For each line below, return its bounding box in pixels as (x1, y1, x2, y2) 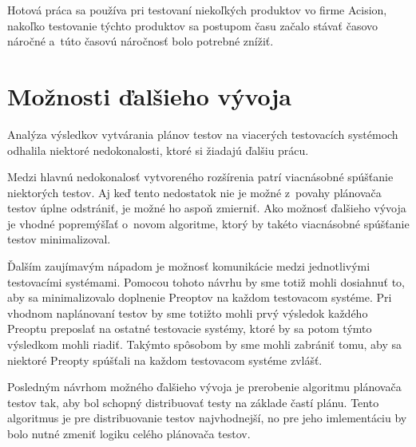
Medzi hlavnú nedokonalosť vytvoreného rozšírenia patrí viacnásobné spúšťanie (7, 168, 394, 185)
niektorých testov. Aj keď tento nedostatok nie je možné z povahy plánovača (7, 184, 382, 200)
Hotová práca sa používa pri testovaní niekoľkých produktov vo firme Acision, (7, 2, 387, 18)
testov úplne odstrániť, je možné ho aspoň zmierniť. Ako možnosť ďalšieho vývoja (7, 200, 406, 216)
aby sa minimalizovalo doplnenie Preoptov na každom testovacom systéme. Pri (7, 289, 392, 306)
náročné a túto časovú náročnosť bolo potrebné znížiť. (7, 33, 274, 49)
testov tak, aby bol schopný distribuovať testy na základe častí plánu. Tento (7, 394, 379, 410)
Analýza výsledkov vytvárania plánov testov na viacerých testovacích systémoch (7, 125, 398, 142)
